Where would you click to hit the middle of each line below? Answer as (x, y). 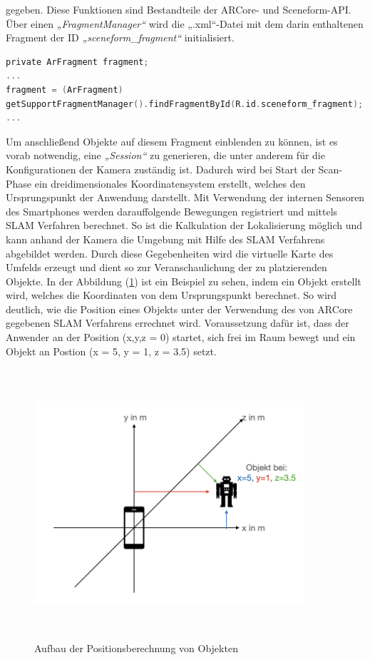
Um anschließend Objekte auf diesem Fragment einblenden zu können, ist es (172, 141)
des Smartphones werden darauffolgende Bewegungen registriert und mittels (172, 211)
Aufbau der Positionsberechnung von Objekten (136, 648)
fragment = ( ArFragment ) (65, 90)
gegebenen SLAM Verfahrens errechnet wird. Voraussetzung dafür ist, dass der (178, 323)
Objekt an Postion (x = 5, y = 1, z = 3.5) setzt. (111, 351)
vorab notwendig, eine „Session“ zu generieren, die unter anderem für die (165, 155)
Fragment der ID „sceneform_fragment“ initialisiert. (120, 37)
